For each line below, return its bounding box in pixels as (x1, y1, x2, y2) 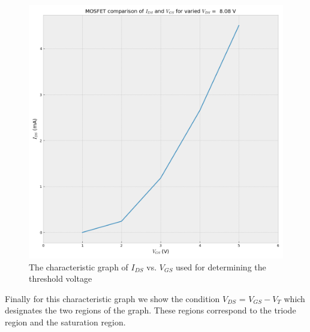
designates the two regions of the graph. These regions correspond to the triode (5, 304, 296, 316)
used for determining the (176, 260, 266, 273)
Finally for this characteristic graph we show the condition (5, 292, 220, 304)
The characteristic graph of (29, 260, 128, 273)
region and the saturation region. (5, 315, 126, 328)
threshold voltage (29, 272, 92, 285)
